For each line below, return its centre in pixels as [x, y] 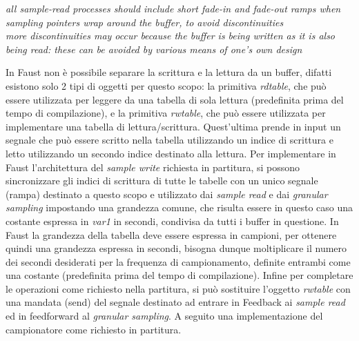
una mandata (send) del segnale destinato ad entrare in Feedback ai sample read [175, 302]
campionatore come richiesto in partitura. [94, 329]
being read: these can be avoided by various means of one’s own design [154, 49]
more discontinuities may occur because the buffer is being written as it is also [171, 36]
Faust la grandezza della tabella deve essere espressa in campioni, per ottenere [171, 234]
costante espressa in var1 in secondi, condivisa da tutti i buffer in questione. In [172, 221]
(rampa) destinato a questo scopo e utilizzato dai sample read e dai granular [167, 194]
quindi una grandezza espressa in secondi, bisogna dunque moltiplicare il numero [176, 248]
